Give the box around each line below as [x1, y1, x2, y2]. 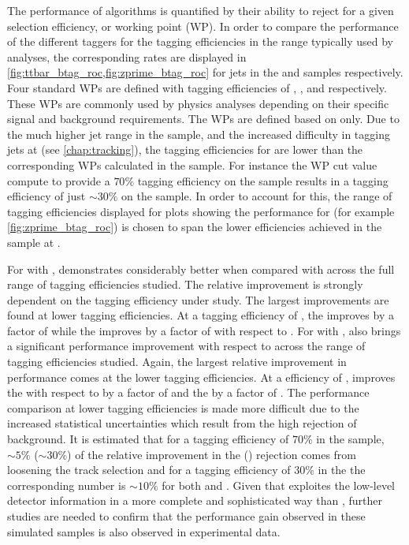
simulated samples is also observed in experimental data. [7, 523, 281, 539]
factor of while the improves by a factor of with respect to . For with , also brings [7, 322, 401, 338]
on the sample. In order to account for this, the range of [121, 188, 392, 204]
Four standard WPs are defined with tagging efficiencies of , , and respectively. [7, 79, 387, 95]
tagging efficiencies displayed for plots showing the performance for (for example [7, 203, 395, 219]
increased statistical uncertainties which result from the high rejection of [7, 415, 357, 431]
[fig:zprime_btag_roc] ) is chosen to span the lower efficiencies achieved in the [7, 218, 382, 235]
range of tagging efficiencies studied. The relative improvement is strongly [7, 276, 363, 293]
